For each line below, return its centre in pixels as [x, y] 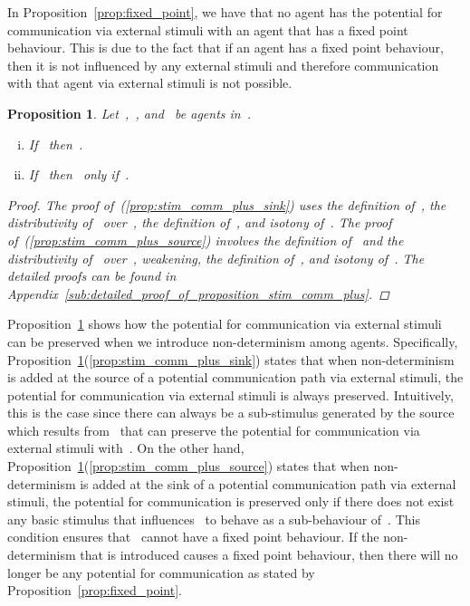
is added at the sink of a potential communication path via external [268, 483]
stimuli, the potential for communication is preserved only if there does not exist [231, 501]
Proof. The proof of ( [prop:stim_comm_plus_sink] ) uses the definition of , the [227, 204]
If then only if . [79, 174]
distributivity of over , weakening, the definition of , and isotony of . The [216, 258]
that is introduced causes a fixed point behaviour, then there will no [269, 555]
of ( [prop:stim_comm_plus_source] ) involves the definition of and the [206, 240]
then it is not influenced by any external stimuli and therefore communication [223, 65]
